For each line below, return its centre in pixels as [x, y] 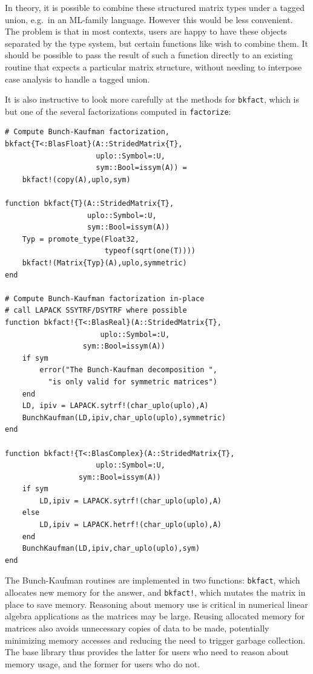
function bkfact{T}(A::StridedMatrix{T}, [90, 204]
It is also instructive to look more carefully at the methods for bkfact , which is [152, 99]
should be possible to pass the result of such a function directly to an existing [149, 55]
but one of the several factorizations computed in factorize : [118, 111]
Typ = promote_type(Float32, [81, 239]
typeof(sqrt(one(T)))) [150, 251]
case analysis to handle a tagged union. [77, 79]
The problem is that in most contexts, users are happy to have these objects [146, 31]
